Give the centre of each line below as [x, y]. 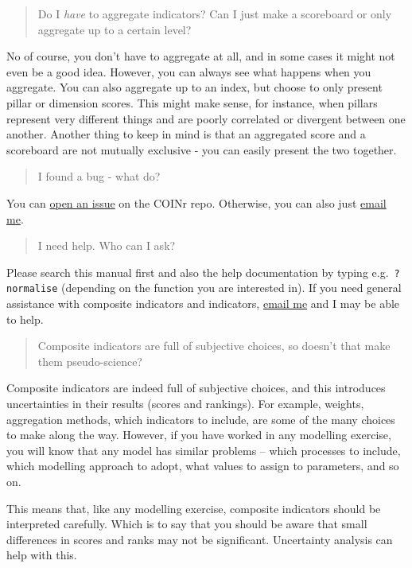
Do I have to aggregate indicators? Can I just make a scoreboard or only [215, 14]
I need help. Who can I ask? [107, 245]
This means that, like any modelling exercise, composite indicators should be [194, 508]
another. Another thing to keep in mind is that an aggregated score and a [186, 134]
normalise [32, 289]
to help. [25, 319]
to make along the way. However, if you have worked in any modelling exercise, [199, 435]
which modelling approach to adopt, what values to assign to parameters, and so [203, 466]
